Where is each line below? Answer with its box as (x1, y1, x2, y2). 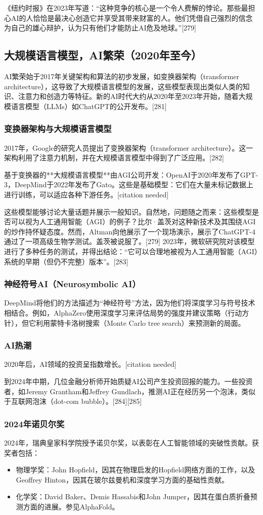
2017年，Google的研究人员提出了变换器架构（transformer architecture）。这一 (4, 142, 253, 153)
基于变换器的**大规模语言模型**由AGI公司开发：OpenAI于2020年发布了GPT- (4, 169, 258, 180)
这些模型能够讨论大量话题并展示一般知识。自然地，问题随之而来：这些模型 (4, 206, 252, 217)
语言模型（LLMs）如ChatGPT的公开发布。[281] (11, 100, 167, 111)
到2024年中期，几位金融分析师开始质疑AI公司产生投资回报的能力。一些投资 (4, 375, 253, 386)
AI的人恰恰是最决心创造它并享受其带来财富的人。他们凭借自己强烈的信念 (11, 12, 253, 23)
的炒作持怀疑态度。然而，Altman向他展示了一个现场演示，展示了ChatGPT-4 (4, 226, 255, 236)
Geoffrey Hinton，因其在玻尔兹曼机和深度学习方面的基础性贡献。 (16, 474, 229, 485)
